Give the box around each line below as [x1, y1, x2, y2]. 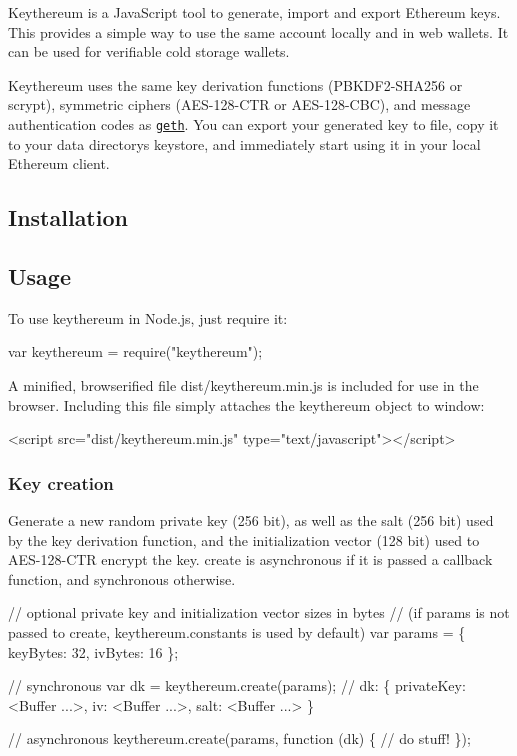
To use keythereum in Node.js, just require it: [8, 307, 288, 328]
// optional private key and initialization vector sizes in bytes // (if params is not [8, 602, 510, 623]
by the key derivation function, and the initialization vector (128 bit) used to [8, 529, 480, 550]
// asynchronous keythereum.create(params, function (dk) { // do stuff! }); [8, 728, 471, 749]
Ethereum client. [8, 153, 110, 174]
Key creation [8, 470, 114, 495]
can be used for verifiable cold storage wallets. [8, 41, 290, 62]
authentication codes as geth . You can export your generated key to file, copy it [8, 113, 499, 134]
